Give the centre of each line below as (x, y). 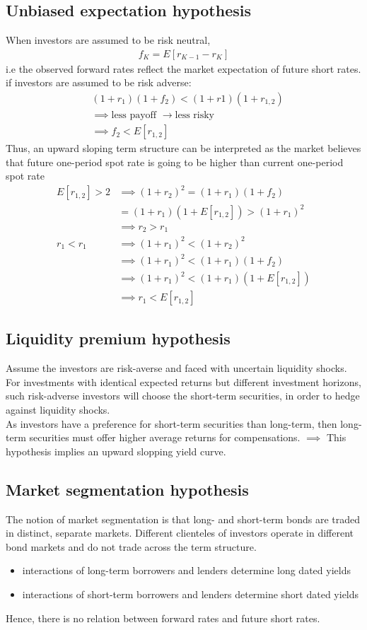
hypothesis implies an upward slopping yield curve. (116, 451)
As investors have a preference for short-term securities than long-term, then (171, 423)
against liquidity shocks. (58, 410)
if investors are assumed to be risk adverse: (99, 82)
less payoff (134, 116)
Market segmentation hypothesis (127, 489)
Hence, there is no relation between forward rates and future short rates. (163, 618)
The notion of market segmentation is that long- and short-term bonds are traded (183, 519)
